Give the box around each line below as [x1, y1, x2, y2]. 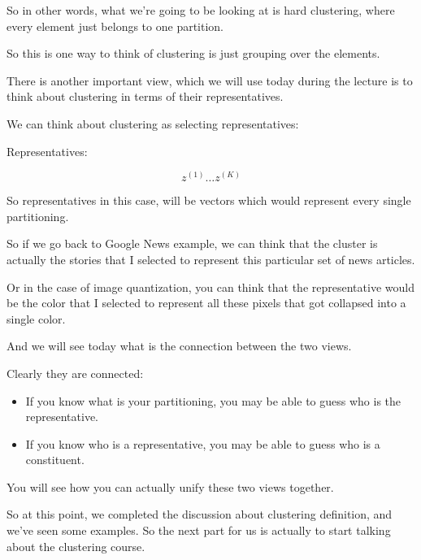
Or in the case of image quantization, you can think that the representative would [7, 278, 414, 295]
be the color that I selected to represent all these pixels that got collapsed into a [7, 294, 406, 311]
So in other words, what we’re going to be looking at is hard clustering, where [7, 2, 395, 18]
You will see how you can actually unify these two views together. [7, 478, 334, 495]
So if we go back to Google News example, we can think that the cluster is [7, 235, 378, 252]
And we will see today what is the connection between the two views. [7, 337, 352, 354]
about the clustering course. [7, 537, 145, 554]
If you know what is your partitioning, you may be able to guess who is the [25, 392, 401, 409]
